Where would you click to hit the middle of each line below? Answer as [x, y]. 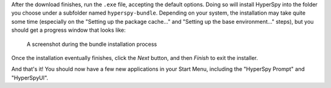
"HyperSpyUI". [30, 78]
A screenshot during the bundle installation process [92, 44]
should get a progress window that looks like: [68, 30]
